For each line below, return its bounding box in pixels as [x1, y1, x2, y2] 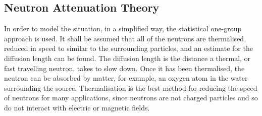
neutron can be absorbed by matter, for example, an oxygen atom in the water [4, 73, 248, 83]
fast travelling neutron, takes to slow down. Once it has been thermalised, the [4, 63, 245, 73]
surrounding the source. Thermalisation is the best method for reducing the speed [4, 82, 257, 93]
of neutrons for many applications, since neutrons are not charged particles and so [4, 92, 258, 103]
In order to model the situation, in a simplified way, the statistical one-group [4, 23, 242, 34]
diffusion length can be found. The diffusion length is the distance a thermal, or [4, 52, 251, 63]
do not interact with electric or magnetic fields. [4, 102, 150, 112]
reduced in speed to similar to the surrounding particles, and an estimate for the [4, 43, 253, 53]
